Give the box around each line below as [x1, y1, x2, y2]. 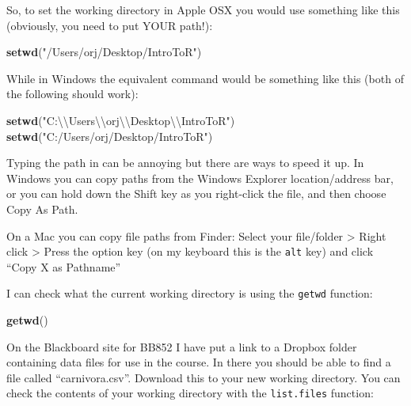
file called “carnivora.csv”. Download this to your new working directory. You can [6, 369, 401, 385]
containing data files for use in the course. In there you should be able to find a [6, 354, 391, 370]
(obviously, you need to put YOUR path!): [6, 17, 213, 33]
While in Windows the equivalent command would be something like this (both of [6, 70, 404, 86]
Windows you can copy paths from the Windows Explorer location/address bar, [6, 169, 394, 186]
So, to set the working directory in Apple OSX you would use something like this [6, 2, 400, 17]
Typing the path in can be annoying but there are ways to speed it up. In [6, 154, 364, 171]
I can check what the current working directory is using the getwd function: [6, 285, 373, 302]
